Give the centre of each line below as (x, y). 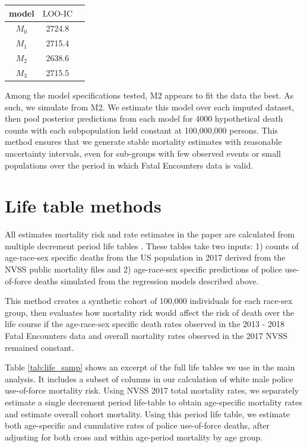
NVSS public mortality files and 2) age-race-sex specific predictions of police (144, 269)
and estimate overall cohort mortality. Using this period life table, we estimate (147, 413)
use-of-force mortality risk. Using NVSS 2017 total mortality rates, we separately (152, 390)
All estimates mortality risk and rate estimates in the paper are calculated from (150, 234)
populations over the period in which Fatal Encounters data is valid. (129, 165)
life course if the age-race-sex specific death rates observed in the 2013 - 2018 (145, 324)
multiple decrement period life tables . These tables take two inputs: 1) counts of (152, 245)
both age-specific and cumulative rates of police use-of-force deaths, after (137, 425)
